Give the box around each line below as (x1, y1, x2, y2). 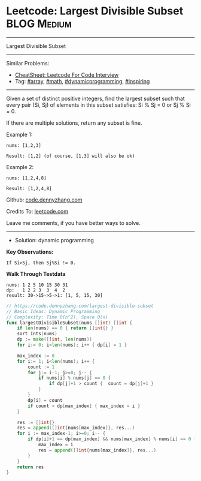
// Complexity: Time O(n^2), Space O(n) (6, 314, 109, 320)
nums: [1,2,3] (6, 142, 42, 148)
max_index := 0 (17, 353, 55, 359)
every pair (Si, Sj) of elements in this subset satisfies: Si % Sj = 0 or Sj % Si (6, 101, 191, 109)
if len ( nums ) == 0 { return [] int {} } (17, 325, 114, 331)
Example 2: (6, 163, 34, 170)
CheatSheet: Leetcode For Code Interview (14, 71, 119, 79)
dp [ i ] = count (28, 397, 63, 403)
